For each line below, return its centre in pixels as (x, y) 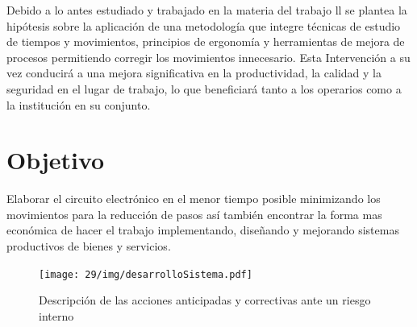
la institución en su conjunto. (79, 104)
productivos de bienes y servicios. (89, 246)
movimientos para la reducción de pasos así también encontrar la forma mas (194, 214)
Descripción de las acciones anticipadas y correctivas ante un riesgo (205, 300)
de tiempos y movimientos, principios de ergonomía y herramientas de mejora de (206, 41)
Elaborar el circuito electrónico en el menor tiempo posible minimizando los (194, 199)
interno (56, 315)
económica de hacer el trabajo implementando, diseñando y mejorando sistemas (203, 230)
